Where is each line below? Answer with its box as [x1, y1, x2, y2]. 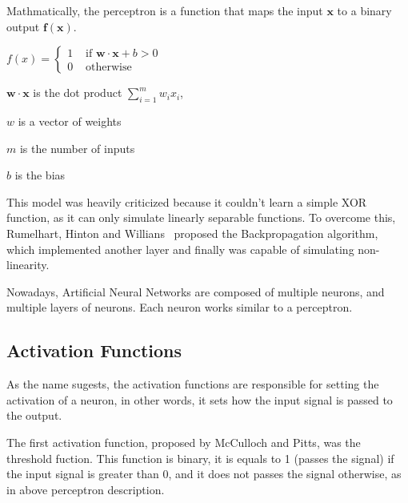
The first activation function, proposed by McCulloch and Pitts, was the [6, 433, 361, 450]
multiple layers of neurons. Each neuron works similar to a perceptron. [6, 299, 353, 316]
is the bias [14, 167, 66, 183]
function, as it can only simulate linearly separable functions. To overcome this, [6, 209, 396, 226]
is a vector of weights [18, 112, 122, 129]
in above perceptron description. [6, 481, 165, 497]
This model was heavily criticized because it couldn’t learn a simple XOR [6, 193, 367, 210]
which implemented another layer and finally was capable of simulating [6, 240, 354, 257]
